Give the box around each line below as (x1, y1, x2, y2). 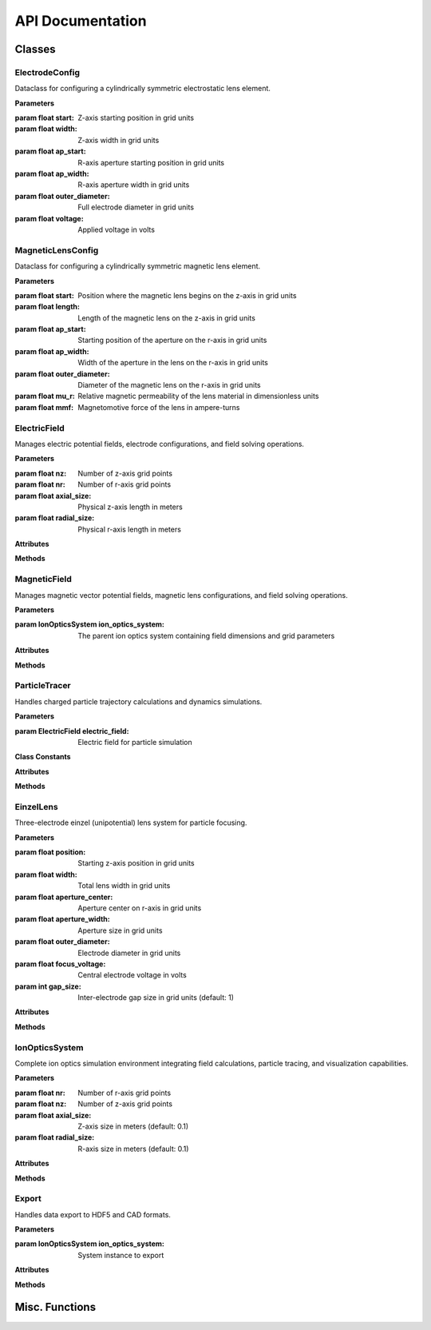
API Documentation (14, 12, 147, 30)
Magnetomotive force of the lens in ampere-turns (77, 402, 240, 412)
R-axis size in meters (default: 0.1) (77, 1144, 189, 1153)
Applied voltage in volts (77, 225, 156, 234)
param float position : (14, 847, 86, 857)
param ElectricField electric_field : (14, 726, 129, 735)
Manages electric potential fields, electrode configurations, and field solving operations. (14, 439, 305, 448)
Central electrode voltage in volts (77, 970, 187, 980)
